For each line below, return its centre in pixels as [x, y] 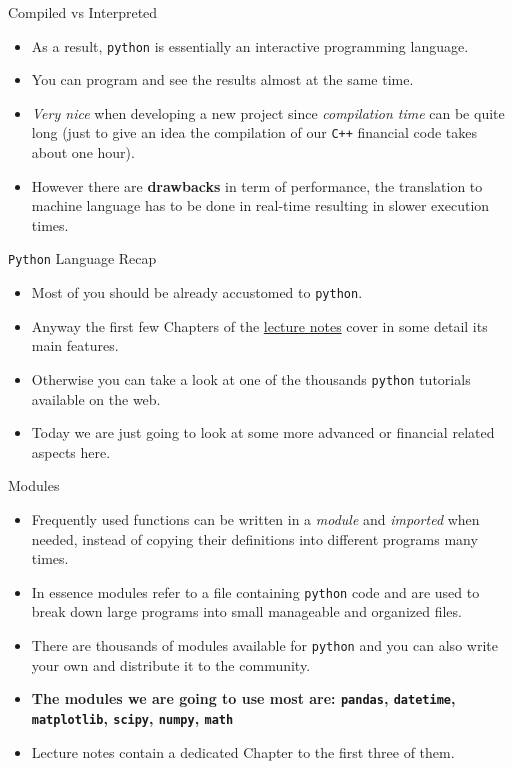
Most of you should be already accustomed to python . [197, 292]
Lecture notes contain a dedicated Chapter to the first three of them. [243, 751]
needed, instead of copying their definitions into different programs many [254, 538]
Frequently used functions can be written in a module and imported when [255, 519]
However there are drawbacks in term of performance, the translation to [257, 185]
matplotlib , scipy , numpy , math [132, 717]
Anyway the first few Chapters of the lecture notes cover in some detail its [259, 325]
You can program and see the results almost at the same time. [222, 79]
